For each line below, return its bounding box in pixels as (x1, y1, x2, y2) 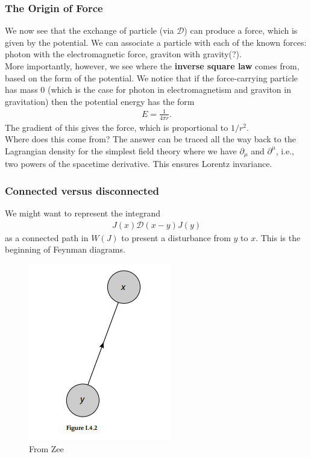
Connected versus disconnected (5, 183, 160, 198)
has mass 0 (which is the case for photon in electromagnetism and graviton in (5, 83, 291, 96)
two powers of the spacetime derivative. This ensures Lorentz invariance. (5, 157, 272, 170)
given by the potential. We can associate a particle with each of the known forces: (5, 36, 307, 48)
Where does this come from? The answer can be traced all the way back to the (5, 133, 296, 145)
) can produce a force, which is (184, 24, 298, 37)
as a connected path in (5, 231, 89, 244)
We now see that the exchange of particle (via (5, 24, 174, 37)
